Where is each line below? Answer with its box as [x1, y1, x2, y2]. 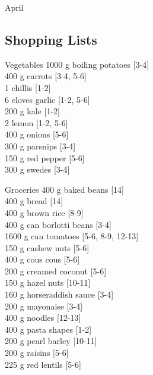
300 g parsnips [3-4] [5, 139, 76, 152]
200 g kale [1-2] [5, 105, 60, 117]
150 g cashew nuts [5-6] [5, 241, 90, 254]
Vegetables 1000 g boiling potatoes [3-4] [5, 58, 149, 70]
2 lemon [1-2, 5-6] [5, 116, 68, 129]
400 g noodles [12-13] [5, 311, 81, 324]
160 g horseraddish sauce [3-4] [5, 288, 114, 301]
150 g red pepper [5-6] [5, 151, 85, 164]
